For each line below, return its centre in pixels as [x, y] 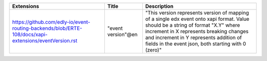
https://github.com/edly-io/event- [51, 22]
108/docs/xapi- [30, 34]
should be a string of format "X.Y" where [193, 25]
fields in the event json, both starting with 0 [196, 44]
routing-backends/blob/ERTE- [47, 28]
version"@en [122, 34]
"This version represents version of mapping [197, 13]
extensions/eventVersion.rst [45, 41]
